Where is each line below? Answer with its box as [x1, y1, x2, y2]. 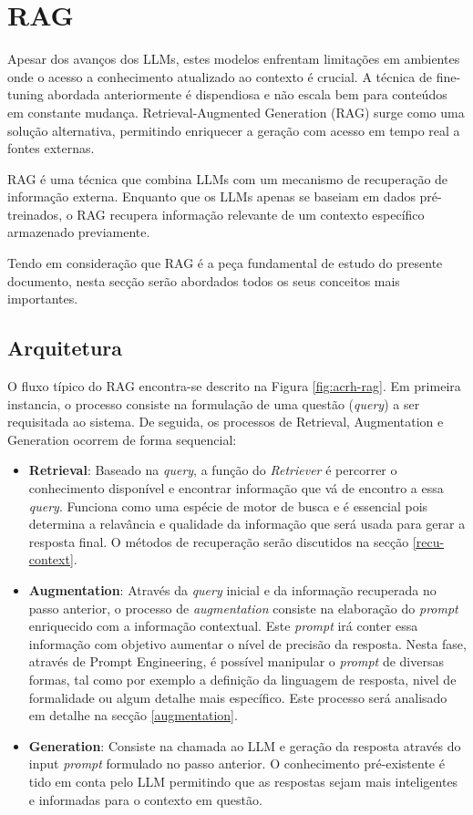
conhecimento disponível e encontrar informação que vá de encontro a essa [28, 479, 444, 498]
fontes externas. [7, 139, 95, 158]
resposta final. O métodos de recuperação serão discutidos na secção [28, 531, 409, 551]
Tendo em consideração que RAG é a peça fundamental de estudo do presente [7, 253, 443, 273]
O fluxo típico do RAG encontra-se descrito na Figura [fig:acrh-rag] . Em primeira [7, 377, 461, 396]
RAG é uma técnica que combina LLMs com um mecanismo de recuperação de [7, 169, 448, 188]
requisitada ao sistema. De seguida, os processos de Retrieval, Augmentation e [7, 412, 444, 431]
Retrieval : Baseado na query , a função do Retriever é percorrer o [28, 460, 397, 480]
